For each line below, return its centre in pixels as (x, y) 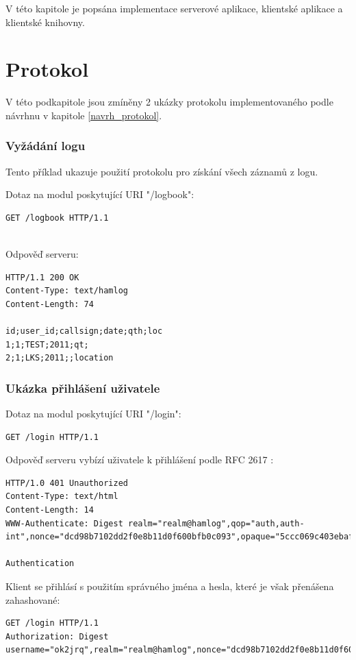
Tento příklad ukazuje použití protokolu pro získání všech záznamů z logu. (162, 171)
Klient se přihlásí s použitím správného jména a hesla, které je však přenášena (170, 586)
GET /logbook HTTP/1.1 (57, 218)
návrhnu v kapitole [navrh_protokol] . (84, 115)
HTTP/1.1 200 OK (42, 277)
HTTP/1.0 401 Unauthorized (67, 483)
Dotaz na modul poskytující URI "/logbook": (100, 194)
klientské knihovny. (45, 22)
